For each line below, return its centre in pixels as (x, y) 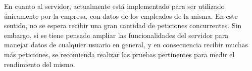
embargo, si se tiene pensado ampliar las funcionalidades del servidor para (116, 35)
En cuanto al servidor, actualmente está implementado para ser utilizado (114, 6)
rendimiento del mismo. (40, 64)
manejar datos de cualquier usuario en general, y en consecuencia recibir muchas (126, 45)
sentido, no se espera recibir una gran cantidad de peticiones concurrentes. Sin (123, 25)
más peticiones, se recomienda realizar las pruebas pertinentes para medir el (119, 54)
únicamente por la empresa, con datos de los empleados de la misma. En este (121, 16)
